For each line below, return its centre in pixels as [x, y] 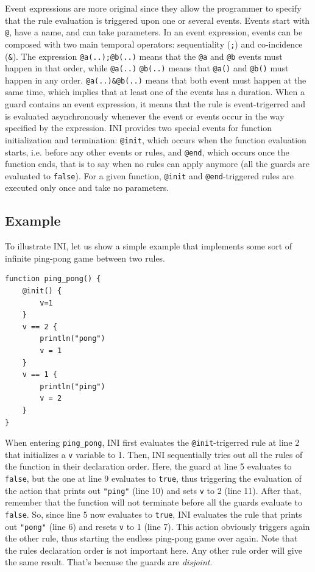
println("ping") [73, 386]
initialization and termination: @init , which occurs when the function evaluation [156, 139]
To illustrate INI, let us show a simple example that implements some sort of [149, 246]
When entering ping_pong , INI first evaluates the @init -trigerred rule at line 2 [152, 442]
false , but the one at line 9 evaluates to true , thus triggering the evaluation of [154, 478]
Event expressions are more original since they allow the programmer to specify [153, 8]
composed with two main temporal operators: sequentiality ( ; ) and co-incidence [154, 44]
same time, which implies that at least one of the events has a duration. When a [155, 92]
